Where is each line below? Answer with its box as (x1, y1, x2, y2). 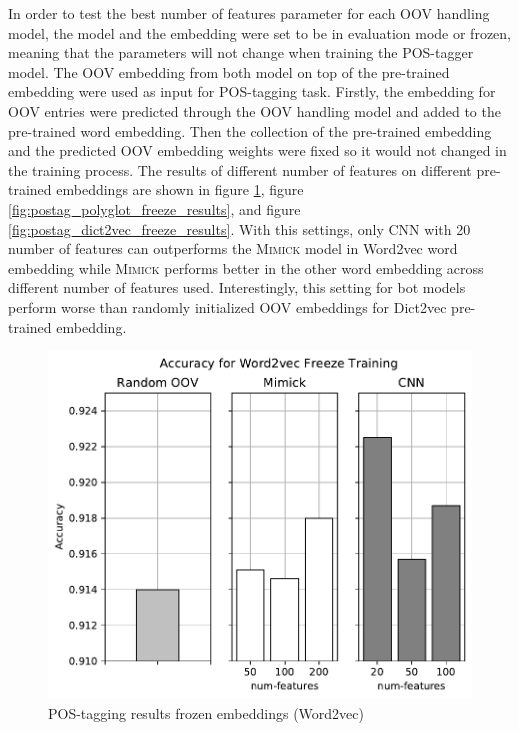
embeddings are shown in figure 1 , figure (56, 179, 304, 200)
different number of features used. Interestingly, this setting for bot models (8, 277, 466, 298)
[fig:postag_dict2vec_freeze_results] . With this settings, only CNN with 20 (8, 218, 471, 239)
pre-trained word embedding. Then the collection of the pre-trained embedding (8, 120, 492, 141)
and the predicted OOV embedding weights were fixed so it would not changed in (8, 140, 507, 161)
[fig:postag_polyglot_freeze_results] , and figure (8, 198, 301, 219)
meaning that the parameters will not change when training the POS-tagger (8, 42, 474, 63)
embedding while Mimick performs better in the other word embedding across (8, 257, 484, 278)
